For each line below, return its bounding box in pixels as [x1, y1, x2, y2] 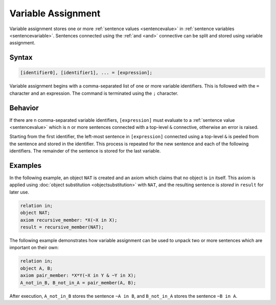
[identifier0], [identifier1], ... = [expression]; [20, 70, 153, 76]
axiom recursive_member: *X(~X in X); [20, 217, 118, 223]
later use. [9, 189, 29, 195]
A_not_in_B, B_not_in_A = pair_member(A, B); [20, 279, 136, 286]
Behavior [9, 103, 39, 112]
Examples [9, 161, 42, 170]
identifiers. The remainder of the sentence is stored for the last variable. [9, 148, 161, 154]
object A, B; [20, 265, 53, 271]
